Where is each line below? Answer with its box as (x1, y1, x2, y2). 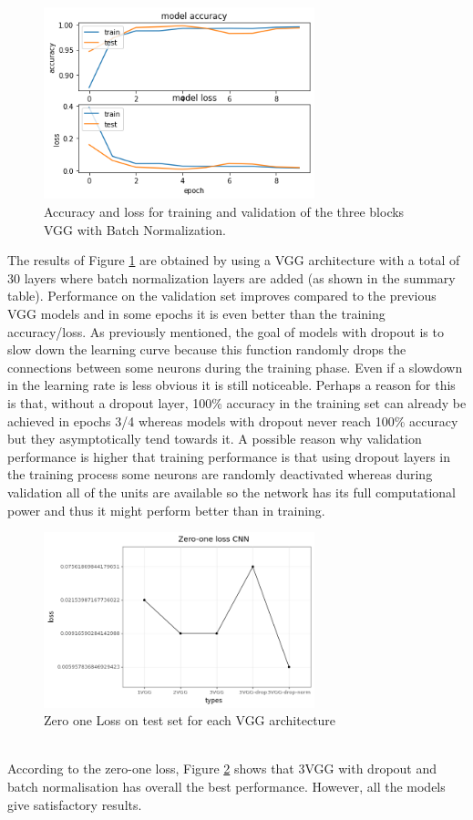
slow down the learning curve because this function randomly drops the (7, 340, 406, 359)
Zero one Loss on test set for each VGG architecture (44, 711, 336, 730)
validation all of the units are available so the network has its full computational (7, 482, 456, 501)
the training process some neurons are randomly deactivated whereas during (7, 465, 433, 484)
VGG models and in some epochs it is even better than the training (7, 304, 386, 323)
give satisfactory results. (7, 794, 142, 814)
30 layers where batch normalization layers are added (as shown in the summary (7, 268, 456, 287)
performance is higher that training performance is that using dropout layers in (7, 446, 451, 466)
